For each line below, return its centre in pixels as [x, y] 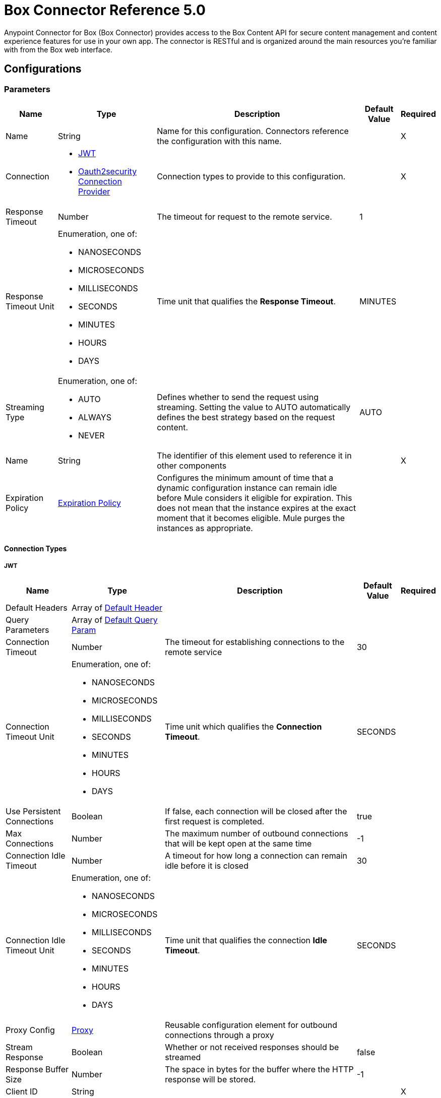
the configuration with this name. [219, 141]
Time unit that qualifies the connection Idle [246, 941]
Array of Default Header [117, 608]
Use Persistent [33, 812]
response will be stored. [210, 1080]
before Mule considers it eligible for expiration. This [255, 498]
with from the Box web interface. [58, 49]
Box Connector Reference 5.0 [105, 10]
